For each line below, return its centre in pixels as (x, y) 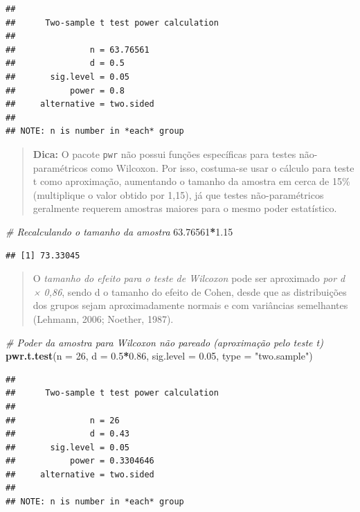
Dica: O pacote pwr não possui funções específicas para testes (164, 153)
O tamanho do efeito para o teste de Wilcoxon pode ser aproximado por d (189, 278)
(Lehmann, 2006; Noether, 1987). (103, 318)
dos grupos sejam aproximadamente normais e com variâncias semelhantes (190, 305)
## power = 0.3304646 (80, 461)
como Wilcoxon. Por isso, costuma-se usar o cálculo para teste (223, 167)
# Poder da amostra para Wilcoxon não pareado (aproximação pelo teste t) (164, 342)
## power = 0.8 (65, 90)
